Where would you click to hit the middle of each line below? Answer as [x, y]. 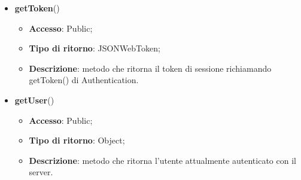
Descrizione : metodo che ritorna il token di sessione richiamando [150, 68]
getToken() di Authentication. [84, 80]
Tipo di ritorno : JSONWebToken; [95, 48]
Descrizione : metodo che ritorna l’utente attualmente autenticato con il [162, 160]
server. [41, 172]
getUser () [34, 100]
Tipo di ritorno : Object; [77, 140]
